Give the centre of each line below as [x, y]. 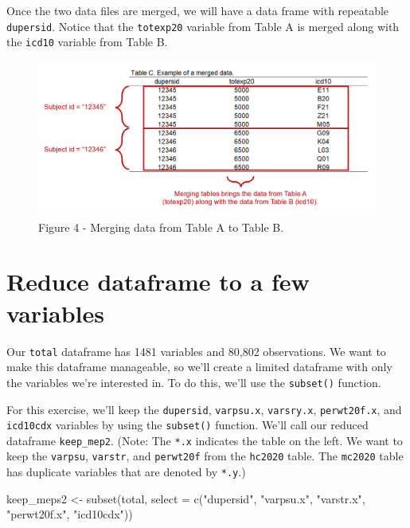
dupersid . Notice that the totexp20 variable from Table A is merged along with [203, 26]
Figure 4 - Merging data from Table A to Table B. [161, 227]
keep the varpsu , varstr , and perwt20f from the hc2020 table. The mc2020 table [205, 456]
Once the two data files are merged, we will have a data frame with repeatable [198, 10]
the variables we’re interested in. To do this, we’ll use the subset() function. [194, 382]
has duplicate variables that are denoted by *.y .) [126, 472]
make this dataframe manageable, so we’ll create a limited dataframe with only [199, 367]
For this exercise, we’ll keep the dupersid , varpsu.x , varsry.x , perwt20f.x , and [204, 409]
